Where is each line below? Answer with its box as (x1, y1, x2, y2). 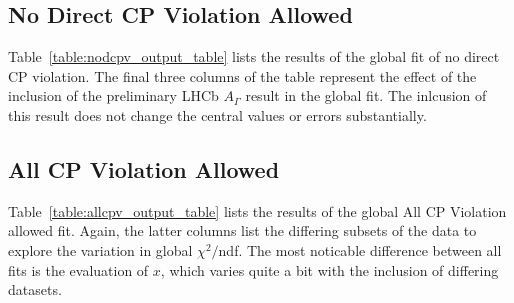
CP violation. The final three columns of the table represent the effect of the (8, 65, 477, 86)
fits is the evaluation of (8, 259, 149, 280)
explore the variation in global (8, 239, 193, 260)
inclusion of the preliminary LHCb (8, 85, 219, 106)
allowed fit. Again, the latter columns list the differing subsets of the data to (8, 220, 477, 241)
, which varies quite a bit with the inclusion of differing (160, 259, 499, 280)
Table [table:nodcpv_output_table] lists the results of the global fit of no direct (8, 46, 500, 67)
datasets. (8, 279, 62, 300)
